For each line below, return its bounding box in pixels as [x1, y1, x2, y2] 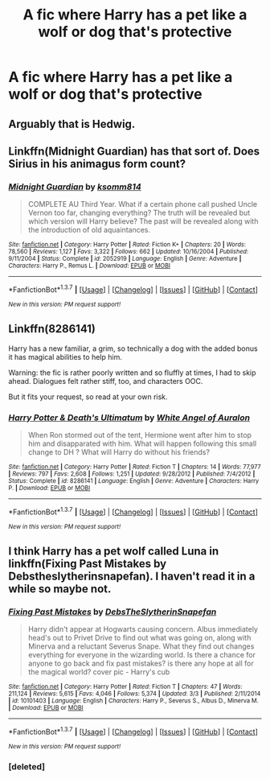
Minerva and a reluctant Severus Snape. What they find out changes [27, 641, 255, 651]
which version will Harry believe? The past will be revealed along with [27, 216, 259, 226]
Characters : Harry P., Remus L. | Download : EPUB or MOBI [8, 262, 171, 270]
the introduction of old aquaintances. [27, 225, 151, 235]
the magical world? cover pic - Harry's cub [27, 667, 170, 677]
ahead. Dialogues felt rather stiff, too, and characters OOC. [8, 376, 203, 385]
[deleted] [8, 760, 46, 772]
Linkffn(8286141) [8, 322, 96, 336]
